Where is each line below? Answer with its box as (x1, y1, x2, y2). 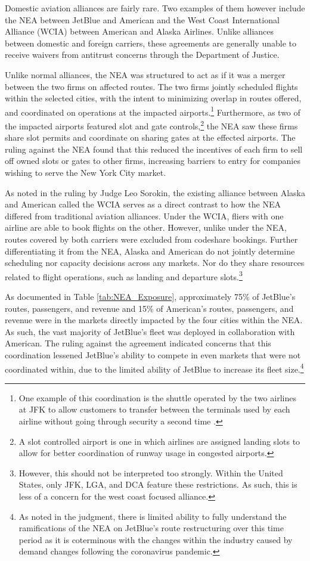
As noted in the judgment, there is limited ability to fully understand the (18, 510, 287, 522)
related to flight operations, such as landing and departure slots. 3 (5, 268, 243, 283)
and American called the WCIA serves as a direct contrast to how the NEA (5, 198, 281, 210)
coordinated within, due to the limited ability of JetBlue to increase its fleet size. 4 (5, 361, 304, 375)
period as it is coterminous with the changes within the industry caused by (18, 533, 293, 545)
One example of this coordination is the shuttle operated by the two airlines (18, 391, 296, 404)
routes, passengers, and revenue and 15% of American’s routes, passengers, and (5, 302, 294, 314)
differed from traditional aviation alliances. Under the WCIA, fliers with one (5, 209, 284, 222)
